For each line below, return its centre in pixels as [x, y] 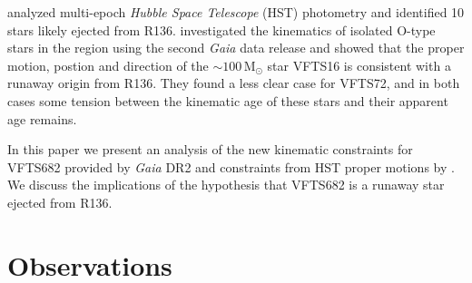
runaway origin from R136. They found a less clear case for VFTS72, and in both [234, 83]
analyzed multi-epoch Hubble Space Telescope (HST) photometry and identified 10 [236, 12]
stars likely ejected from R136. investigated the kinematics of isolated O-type [221, 29]
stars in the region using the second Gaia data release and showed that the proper [236, 48]
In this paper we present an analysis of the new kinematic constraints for [210, 149]
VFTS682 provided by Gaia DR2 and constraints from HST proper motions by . [231, 166]
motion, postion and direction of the [108, 65]
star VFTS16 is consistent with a [359, 65]
